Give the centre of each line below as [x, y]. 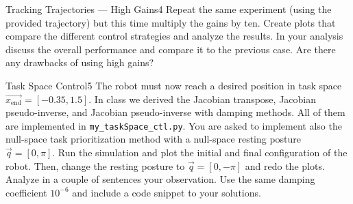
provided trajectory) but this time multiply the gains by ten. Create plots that [171, 22]
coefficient [26, 192]
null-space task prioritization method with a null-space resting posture [154, 139]
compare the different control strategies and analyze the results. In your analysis [174, 36]
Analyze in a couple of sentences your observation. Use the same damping [160, 179]
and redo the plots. [285, 165]
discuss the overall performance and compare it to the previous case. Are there [171, 49]
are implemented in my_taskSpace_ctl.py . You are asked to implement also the [174, 125]
